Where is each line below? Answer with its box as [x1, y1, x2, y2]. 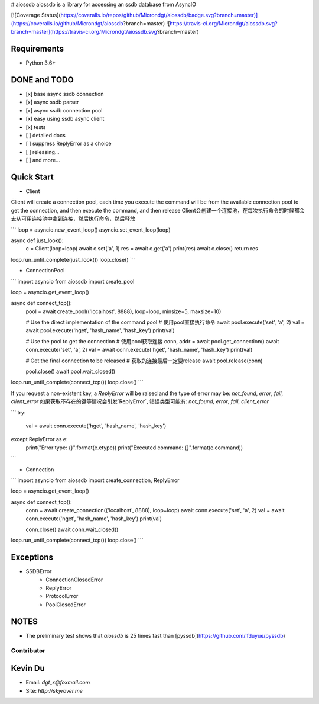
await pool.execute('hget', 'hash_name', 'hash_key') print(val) [25, 327, 175, 334]
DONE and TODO [11, 75, 74, 85]
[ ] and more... [25, 157, 60, 164]
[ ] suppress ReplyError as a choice [25, 140, 112, 147]
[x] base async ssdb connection [25, 90, 104, 97]
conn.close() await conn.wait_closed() [25, 526, 119, 533]
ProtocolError [45, 593, 79, 600]
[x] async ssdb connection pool [25, 107, 103, 114]
